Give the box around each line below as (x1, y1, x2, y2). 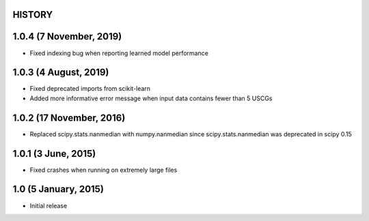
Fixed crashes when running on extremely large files (29, 166, 178, 174)
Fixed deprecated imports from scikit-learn (29, 85, 150, 93)
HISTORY (12, 9, 53, 20)
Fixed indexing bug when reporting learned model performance (29, 48, 208, 57)
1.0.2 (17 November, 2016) (12, 112, 126, 123)
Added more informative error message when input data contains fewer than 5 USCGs (29, 94, 273, 102)
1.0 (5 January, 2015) (12, 183, 104, 195)
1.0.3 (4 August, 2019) (12, 67, 109, 78)
